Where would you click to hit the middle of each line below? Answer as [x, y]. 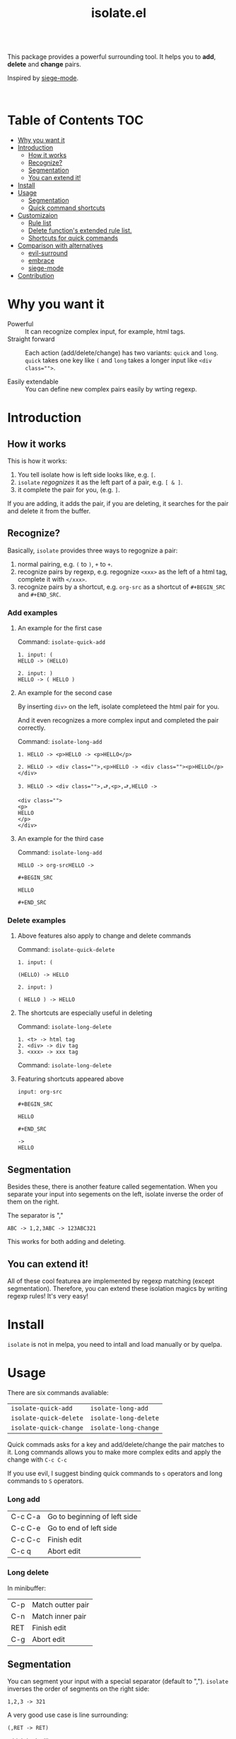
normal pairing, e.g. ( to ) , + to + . [65, 564]
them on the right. [34, 1202]
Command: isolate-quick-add [61, 642]
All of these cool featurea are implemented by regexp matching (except [111, 1281]
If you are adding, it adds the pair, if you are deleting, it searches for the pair [118, 504]
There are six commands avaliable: [58, 1392]
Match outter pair [60, 1604]
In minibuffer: [27, 1588]
